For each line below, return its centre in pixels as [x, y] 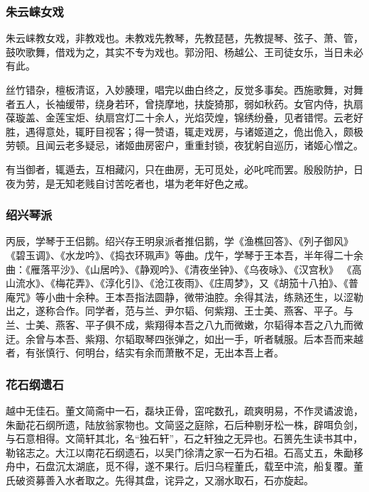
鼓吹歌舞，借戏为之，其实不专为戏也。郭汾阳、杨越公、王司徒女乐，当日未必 [184, 51]
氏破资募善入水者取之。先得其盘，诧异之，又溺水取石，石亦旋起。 [160, 480]
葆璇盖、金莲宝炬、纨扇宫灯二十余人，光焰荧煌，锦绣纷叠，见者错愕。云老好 [184, 117]
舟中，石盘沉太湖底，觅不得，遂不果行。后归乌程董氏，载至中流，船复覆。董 [184, 466]
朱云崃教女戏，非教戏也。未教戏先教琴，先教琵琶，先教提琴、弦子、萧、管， [184, 38]
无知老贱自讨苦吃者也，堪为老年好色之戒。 [154, 183]
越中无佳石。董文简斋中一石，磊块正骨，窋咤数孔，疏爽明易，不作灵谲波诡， [184, 410]
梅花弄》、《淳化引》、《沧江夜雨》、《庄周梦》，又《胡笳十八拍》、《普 [206, 283]
